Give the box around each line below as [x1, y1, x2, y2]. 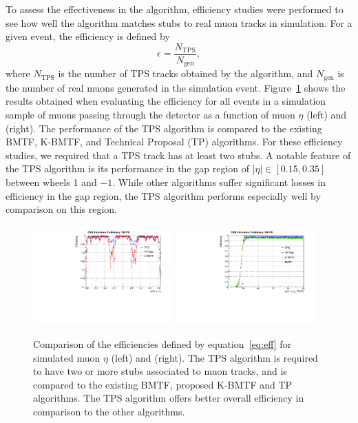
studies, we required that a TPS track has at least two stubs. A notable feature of [6, 147, 351, 162]
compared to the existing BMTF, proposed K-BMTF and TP [33, 377, 293, 391]
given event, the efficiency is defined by [6, 29, 170, 43]
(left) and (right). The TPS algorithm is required [111, 350, 318, 364]
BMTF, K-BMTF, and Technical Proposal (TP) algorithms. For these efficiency [6, 134, 343, 149]
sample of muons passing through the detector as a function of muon [6, 107, 295, 121]
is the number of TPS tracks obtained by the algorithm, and [58, 66, 313, 81]
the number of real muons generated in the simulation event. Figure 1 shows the [6, 80, 346, 94]
